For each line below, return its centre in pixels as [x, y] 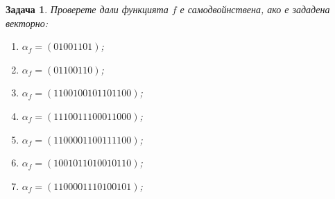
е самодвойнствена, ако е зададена [255, 9]
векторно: [27, 23]
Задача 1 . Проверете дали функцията [87, 9]
